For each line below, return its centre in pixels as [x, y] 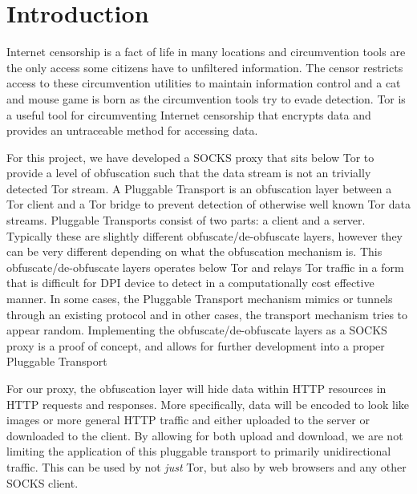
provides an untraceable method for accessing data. [132, 130]
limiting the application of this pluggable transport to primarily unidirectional [199, 451]
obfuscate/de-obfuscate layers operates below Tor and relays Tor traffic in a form [205, 267]
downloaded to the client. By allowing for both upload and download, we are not [205, 435]
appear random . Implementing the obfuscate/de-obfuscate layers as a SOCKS [197, 330]
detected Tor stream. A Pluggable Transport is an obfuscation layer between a [199, 188]
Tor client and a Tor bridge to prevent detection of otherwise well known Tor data [208, 204]
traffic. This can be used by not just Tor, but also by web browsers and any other [206, 466]
